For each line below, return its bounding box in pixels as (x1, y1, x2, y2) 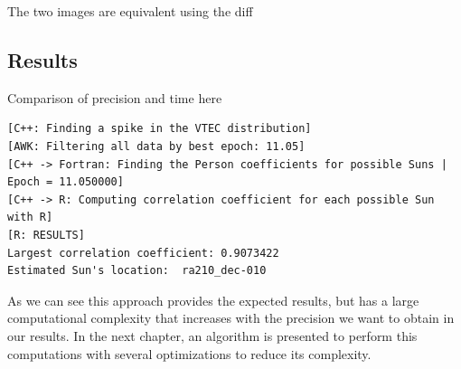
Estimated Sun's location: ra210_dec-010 (7, 264, 267, 278)
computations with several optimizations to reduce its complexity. (7, 344, 372, 363)
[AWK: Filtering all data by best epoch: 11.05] (7, 139, 306, 153)
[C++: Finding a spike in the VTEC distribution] (7, 122, 312, 136)
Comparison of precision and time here (7, 88, 222, 107)
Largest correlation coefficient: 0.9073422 (7, 246, 279, 260)
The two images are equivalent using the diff (7, 2, 253, 20)
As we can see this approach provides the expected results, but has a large (7, 290, 419, 309)
